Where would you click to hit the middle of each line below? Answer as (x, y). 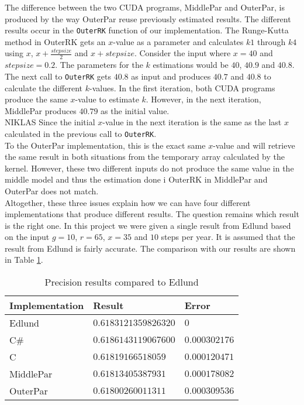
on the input (27, 237)
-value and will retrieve (254, 145)
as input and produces (171, 76)
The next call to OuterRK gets (58, 76)
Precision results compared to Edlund (122, 282)
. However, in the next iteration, (203, 99)
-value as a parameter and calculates (178, 41)
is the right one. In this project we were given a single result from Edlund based (148, 225)
